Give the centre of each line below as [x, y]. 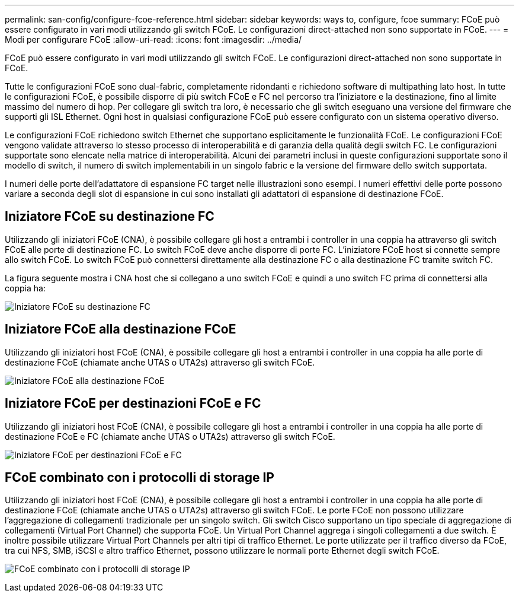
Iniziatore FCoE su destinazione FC [110, 217]
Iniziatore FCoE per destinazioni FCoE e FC [133, 404]
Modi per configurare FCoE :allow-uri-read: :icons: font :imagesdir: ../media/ [153, 39]
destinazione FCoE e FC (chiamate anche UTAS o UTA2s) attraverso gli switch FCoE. [170, 436]
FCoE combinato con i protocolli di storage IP [140, 477]
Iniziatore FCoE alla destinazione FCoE [121, 329]
